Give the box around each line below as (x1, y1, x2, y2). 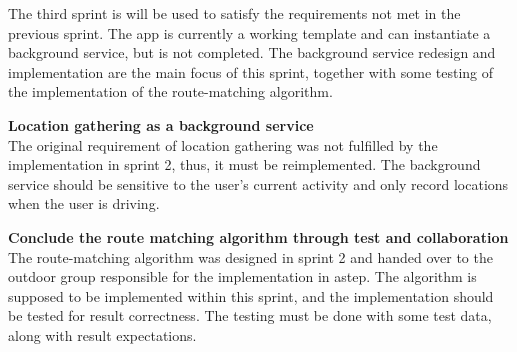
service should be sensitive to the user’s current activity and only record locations (8, 173, 509, 194)
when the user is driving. (8, 193, 160, 214)
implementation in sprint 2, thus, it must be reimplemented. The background (8, 154, 481, 175)
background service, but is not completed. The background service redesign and (8, 42, 496, 63)
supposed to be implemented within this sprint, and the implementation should (8, 285, 494, 306)
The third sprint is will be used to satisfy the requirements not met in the (8, 3, 461, 23)
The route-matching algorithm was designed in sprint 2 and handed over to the (8, 246, 493, 267)
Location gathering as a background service (8, 114, 314, 135)
